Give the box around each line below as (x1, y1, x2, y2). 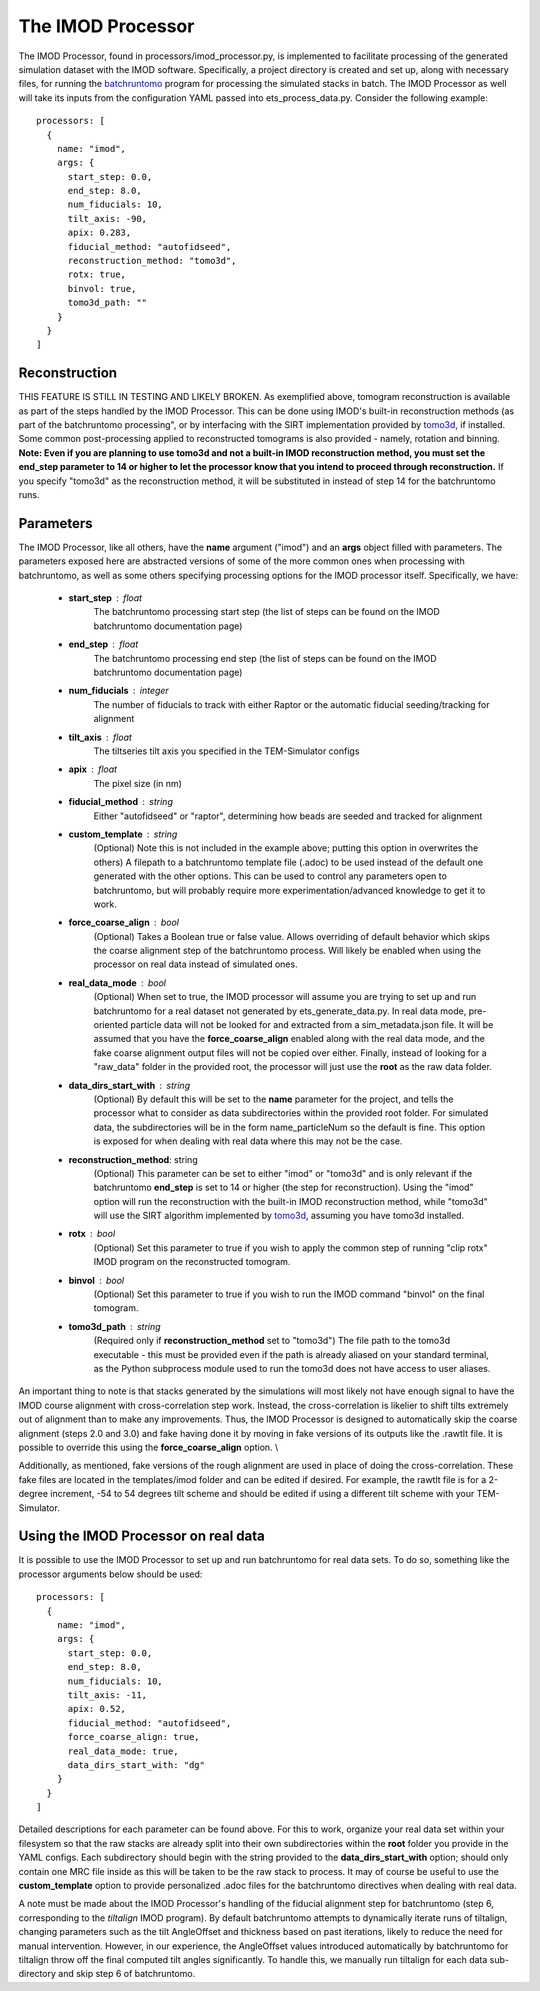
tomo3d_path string (68, 1320, 161, 1332)
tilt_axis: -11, (67, 1689, 148, 1700)
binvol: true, (67, 283, 137, 294)
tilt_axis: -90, (67, 213, 148, 224)
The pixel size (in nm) (93, 777, 182, 789)
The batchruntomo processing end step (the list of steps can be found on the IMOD (93, 652, 437, 664)
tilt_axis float (68, 731, 132, 743)
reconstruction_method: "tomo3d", (67, 255, 237, 267)
